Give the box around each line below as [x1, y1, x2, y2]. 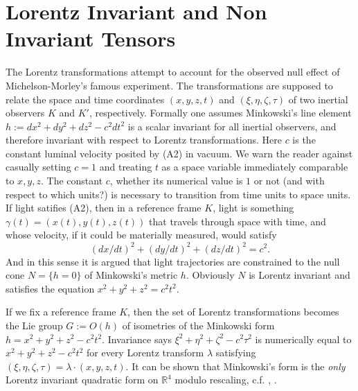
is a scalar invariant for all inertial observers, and [127, 119, 337, 133]
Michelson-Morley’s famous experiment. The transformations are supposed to [6, 78, 333, 92]
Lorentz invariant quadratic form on [6, 372, 159, 387]
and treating [99, 159, 152, 174]
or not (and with [253, 173, 325, 188]
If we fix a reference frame [6, 304, 116, 319]
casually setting [6, 159, 71, 174]
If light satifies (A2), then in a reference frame [6, 200, 202, 215]
